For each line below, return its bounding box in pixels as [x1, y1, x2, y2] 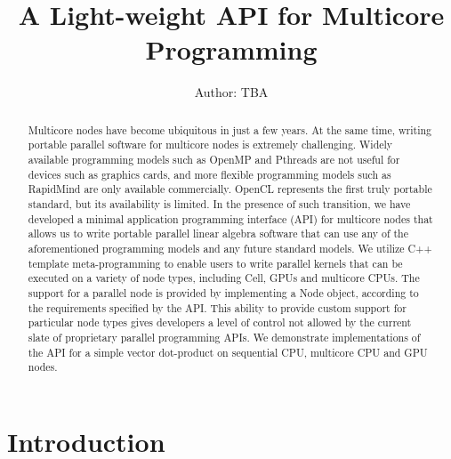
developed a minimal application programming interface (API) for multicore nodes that [28, 211, 433, 226]
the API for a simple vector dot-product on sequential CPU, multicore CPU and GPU [28, 344, 428, 359]
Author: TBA [194, 83, 269, 101]
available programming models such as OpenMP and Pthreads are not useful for [28, 152, 400, 167]
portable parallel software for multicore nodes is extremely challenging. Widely [28, 137, 393, 152]
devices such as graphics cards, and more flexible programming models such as [28, 166, 391, 181]
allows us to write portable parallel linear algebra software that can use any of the [28, 226, 408, 241]
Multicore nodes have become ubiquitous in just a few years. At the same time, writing [28, 122, 432, 137]
